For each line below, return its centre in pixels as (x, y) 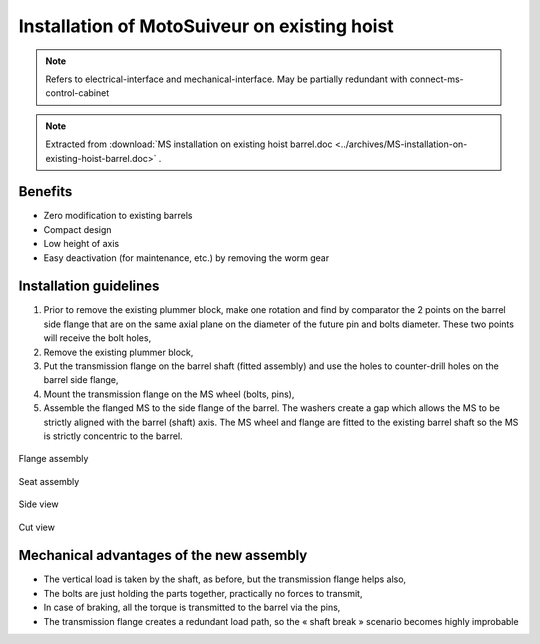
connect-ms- (436, 79)
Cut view (36, 527)
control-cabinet (77, 93)
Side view (38, 504)
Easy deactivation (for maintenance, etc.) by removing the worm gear (186, 257)
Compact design (77, 229)
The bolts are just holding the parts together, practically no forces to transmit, (203, 593)
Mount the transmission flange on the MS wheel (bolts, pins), (169, 394)
